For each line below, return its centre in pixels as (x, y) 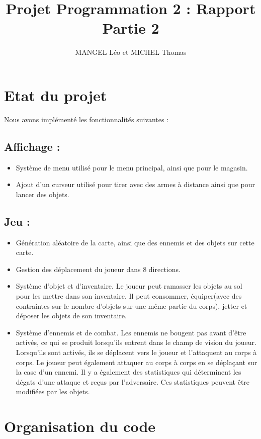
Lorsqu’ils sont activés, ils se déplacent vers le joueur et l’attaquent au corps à (136, 352)
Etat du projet (56, 95)
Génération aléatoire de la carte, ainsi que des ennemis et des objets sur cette (135, 242)
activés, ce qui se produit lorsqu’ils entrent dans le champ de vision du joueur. (136, 342)
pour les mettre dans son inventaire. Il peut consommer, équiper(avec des (129, 296)
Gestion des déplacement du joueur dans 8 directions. (98, 269)
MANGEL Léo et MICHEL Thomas (131, 52)
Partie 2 (131, 28)
